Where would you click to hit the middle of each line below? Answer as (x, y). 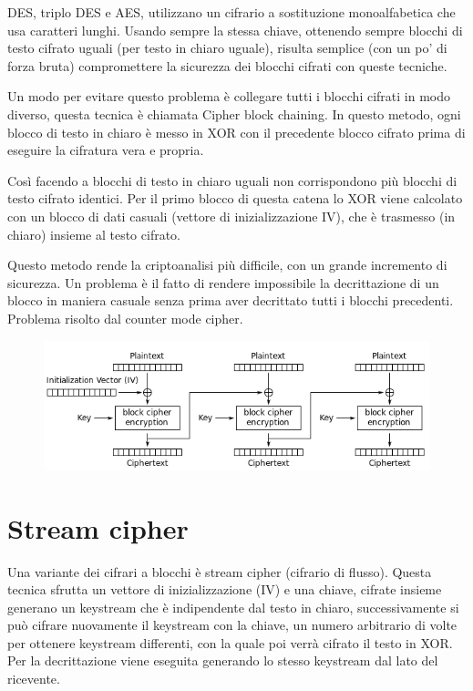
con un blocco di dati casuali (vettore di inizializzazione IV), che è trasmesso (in (231, 216)
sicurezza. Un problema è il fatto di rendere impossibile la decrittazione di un (223, 282)
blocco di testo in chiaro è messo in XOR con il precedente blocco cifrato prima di (236, 132)
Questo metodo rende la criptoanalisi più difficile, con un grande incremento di (227, 265)
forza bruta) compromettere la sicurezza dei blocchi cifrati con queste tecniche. (227, 65)
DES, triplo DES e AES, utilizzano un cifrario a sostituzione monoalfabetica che (231, 12)
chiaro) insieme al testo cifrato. (94, 234)
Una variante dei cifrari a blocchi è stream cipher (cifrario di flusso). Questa (220, 571)
